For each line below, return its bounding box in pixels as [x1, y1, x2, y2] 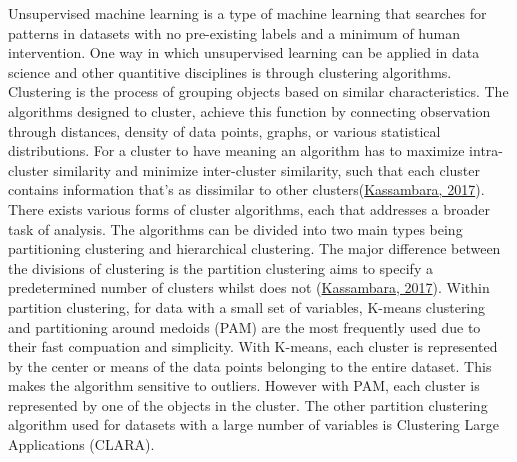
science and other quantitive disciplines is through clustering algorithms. [8, 61, 452, 82]
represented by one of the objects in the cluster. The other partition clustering [8, 394, 488, 415]
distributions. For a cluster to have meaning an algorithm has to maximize [8, 140, 465, 161]
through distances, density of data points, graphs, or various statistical [8, 120, 441, 141]
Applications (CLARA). [8, 434, 155, 455]
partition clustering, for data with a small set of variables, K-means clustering [8, 296, 486, 317]
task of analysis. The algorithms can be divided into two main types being [8, 218, 463, 239]
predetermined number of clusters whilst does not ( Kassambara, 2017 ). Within [8, 277, 490, 298]
